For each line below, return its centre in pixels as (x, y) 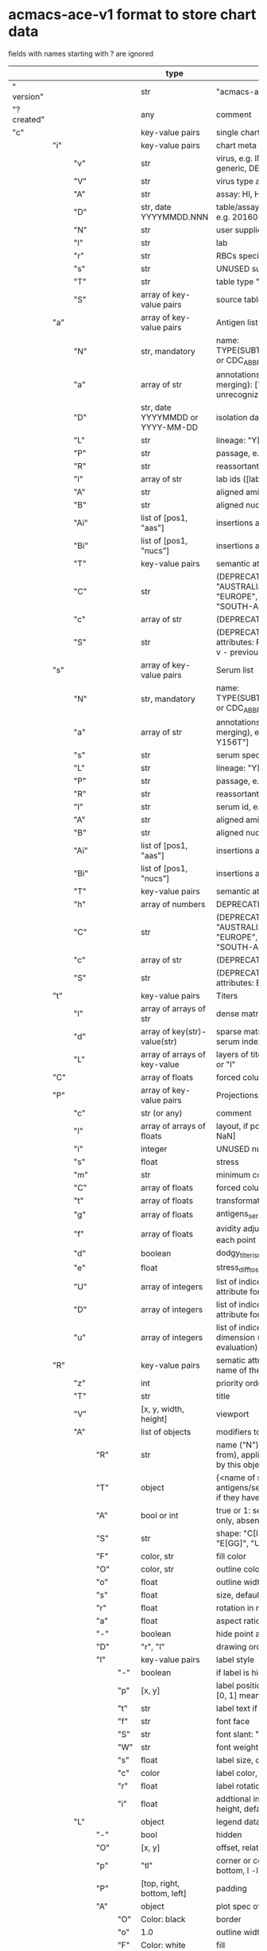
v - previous (239, 652)
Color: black (163, 1919)
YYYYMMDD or (169, 418)
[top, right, (160, 1883)
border (228, 1919)
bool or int (159, 1516)
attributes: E (238, 983)
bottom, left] (163, 1894)
